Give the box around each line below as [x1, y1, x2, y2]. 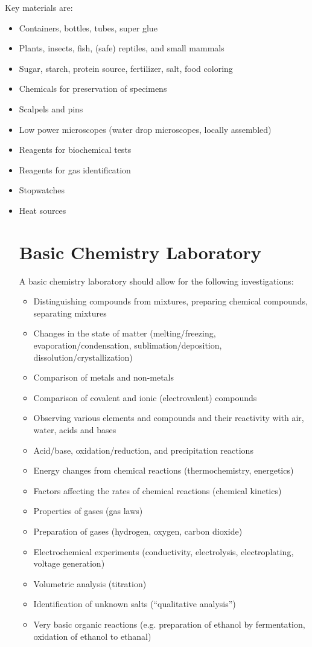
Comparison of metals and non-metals [33, 371, 174, 384]
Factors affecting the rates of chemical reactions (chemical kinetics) [33, 484, 282, 497]
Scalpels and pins [19, 102, 83, 115]
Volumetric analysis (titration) [33, 577, 147, 590]
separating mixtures [33, 306, 107, 319]
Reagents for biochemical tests [19, 143, 132, 156]
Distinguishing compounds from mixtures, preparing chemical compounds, [33, 295, 308, 307]
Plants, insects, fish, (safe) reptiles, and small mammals [19, 42, 224, 54]
